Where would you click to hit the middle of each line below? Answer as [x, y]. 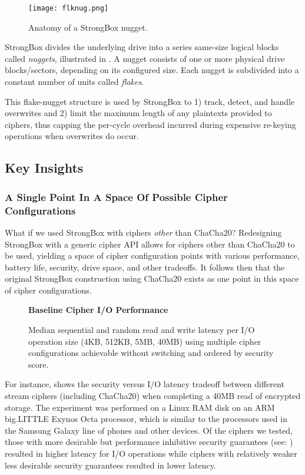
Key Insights [44, 168]
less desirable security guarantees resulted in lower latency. [110, 465]
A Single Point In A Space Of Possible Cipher [116, 197]
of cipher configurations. [48, 290]
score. [39, 364]
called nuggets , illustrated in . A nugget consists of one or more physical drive [145, 58]
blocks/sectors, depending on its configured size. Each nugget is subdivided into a [152, 70]
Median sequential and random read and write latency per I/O [142, 330]
